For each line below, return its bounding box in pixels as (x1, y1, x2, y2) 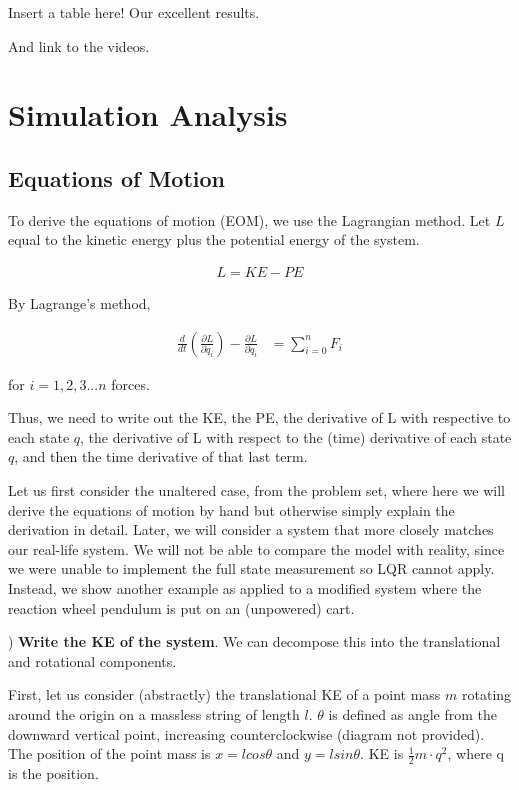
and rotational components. (8, 650, 177, 671)
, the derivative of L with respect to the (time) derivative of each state (80, 426, 512, 447)
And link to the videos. (8, 35, 150, 56)
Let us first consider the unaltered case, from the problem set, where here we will (8, 479, 506, 500)
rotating (462, 684, 512, 705)
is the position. (8, 762, 99, 783)
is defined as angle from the (328, 703, 498, 724)
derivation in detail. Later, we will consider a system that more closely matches (8, 519, 494, 540)
